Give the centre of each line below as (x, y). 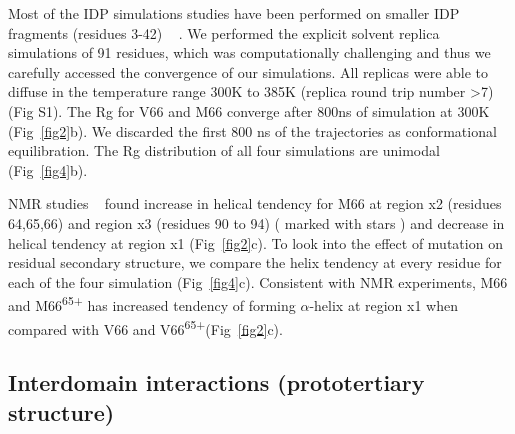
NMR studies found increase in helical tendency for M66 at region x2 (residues (255, 203)
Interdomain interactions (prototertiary (216, 382)
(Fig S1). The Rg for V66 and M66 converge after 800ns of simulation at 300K (249, 110)
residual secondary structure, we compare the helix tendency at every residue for (255, 262)
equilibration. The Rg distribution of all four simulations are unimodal (224, 150)
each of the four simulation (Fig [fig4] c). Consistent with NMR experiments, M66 (258, 281)
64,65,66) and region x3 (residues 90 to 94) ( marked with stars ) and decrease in (256, 222)
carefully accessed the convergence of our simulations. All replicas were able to (248, 71)
